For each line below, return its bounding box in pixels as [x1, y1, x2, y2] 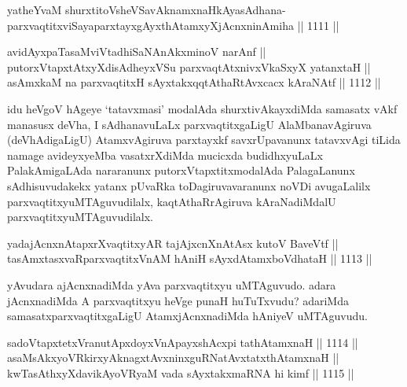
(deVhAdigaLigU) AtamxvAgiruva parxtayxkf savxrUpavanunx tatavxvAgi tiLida [7, 131, 401, 148]
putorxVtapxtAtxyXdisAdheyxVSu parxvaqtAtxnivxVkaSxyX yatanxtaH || [7, 58, 371, 75]
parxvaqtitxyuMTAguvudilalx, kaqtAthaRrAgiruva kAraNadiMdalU [7, 193, 336, 209]
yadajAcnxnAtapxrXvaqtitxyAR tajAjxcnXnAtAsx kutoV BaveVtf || [7, 234, 339, 251]
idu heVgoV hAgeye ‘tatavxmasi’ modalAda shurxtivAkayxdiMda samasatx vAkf [7, 100, 398, 116]
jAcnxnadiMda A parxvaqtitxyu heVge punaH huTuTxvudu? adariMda [7, 292, 349, 308]
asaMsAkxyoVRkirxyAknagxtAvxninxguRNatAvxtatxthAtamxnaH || [7, 349, 339, 366]
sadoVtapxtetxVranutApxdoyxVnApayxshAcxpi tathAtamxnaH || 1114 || [7, 334, 358, 350]
